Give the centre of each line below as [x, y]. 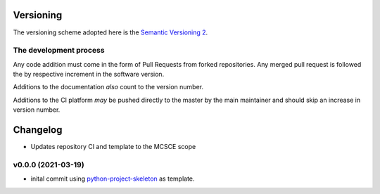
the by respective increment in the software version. [89, 75]
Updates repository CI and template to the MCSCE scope [113, 147]
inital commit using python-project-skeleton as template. [113, 179]
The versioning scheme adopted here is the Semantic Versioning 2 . [110, 32]
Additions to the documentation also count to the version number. [108, 87]
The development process [59, 51]
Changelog [38, 130]
